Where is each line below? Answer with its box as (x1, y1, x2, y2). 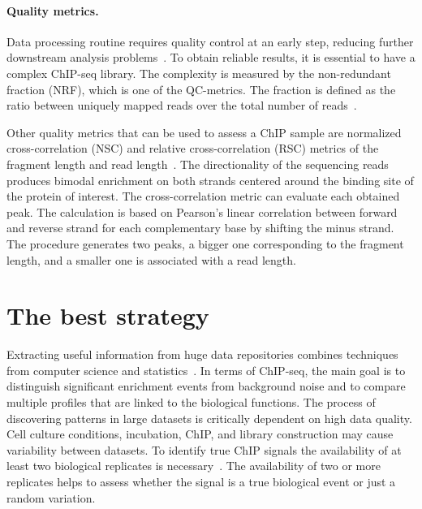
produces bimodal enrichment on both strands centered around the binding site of (6, 171, 414, 188)
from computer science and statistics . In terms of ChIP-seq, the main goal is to (6, 361, 406, 378)
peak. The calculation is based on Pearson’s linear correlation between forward (6, 203, 398, 220)
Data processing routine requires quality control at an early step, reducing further (6, 32, 414, 50)
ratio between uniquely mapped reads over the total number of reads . (6, 97, 357, 114)
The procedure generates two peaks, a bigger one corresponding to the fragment (6, 235, 404, 252)
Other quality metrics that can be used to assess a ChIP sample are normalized (6, 123, 402, 140)
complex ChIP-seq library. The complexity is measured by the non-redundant (6, 64, 391, 81)
